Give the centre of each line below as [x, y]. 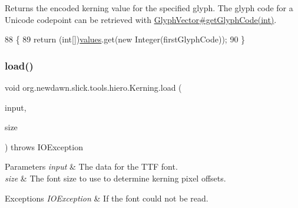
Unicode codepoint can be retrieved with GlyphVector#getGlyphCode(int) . [141, 19]
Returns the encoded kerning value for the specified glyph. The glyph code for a [149, 8]
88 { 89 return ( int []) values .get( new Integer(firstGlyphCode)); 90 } [125, 39]
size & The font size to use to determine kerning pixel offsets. [115, 178]
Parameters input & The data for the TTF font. [91, 166]
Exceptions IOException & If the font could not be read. [107, 198]
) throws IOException [44, 146]
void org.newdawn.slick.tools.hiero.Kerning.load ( [93, 87]
